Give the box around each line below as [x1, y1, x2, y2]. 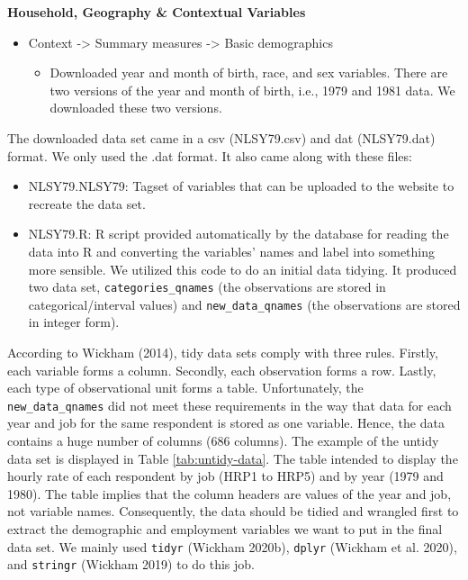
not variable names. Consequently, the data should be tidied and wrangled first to [7, 502, 459, 521]
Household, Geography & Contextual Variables [7, 3, 306, 21]
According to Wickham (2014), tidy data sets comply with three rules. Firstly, [7, 343, 438, 362]
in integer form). [28, 313, 120, 331]
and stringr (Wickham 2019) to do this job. [7, 555, 255, 574]
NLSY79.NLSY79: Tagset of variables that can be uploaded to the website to [28, 177, 454, 195]
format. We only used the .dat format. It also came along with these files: [7, 146, 412, 165]
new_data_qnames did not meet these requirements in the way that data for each [7, 395, 452, 414]
